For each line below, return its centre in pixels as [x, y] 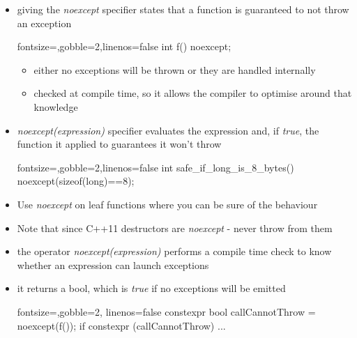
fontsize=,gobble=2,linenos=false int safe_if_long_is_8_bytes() [155, 167]
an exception [44, 23]
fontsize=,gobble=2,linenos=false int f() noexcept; [124, 46]
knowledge [56, 106]
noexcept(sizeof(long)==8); [76, 181]
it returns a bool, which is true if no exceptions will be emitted [151, 288]
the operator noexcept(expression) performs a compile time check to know [174, 251]
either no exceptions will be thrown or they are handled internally [175, 69]
